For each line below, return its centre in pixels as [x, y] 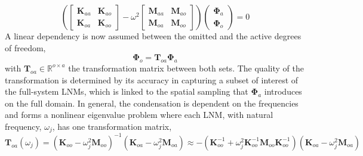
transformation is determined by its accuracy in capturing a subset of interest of [152, 79]
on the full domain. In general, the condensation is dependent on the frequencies [152, 103]
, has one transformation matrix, [112, 126]
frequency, [23, 126]
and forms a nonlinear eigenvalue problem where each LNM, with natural [139, 115]
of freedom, [25, 47]
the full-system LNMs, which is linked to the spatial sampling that [127, 91]
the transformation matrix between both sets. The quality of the [186, 68]
